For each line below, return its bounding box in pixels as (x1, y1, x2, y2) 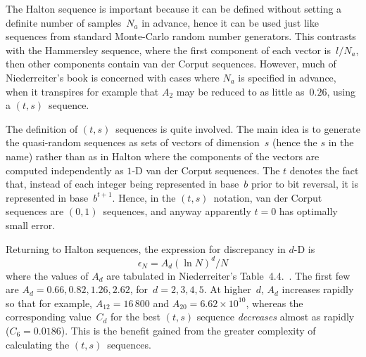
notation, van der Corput (213, 190, 322, 205)
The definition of (6, 121, 78, 136)
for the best (111, 309, 160, 324)
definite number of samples (6, 15, 122, 30)
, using (327, 84, 356, 98)
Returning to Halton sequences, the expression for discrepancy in (6, 241, 286, 256)
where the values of (6, 268, 89, 283)
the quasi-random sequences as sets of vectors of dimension (6, 135, 260, 150)
